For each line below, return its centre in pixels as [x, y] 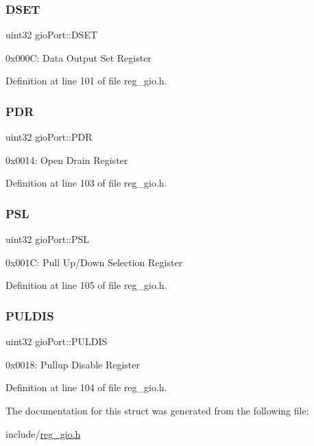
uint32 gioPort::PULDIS [57, 341]
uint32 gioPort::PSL [47, 239]
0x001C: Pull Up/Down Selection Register [94, 262]
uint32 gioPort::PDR [49, 137]
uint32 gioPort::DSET [52, 35]
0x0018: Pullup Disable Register [73, 364]
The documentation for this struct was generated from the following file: [157, 410]
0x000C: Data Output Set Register [78, 57]
